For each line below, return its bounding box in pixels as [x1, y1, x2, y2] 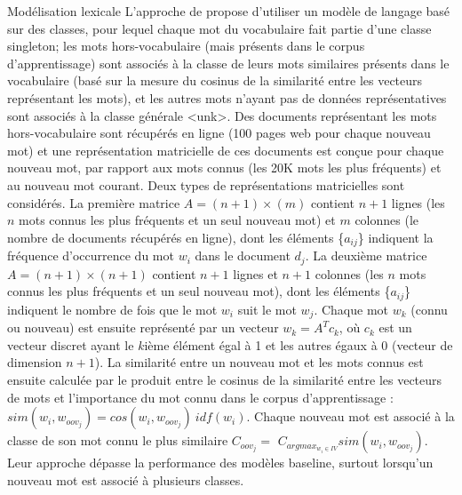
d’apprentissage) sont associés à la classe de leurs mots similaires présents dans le [7, 53, 450, 72]
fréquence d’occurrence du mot [7, 246, 174, 265]
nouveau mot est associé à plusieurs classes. [7, 470, 244, 489]
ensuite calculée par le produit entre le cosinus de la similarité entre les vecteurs [7, 370, 442, 388]
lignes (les [391, 193, 445, 212]
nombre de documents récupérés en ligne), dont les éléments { [7, 228, 345, 246]
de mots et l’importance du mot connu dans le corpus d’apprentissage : [7, 387, 394, 406]
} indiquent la [357, 228, 434, 246]
